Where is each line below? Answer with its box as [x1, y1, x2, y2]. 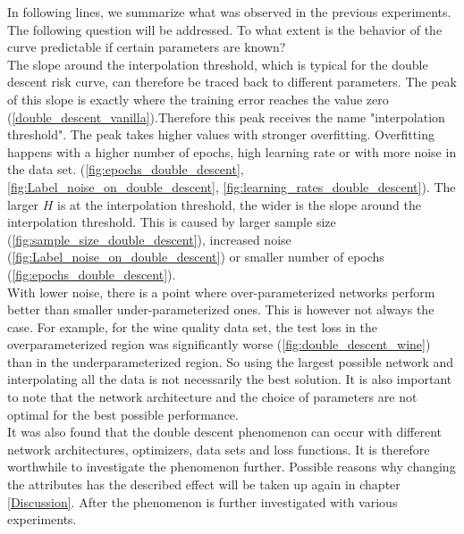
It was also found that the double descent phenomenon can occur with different [7, 422, 443, 441]
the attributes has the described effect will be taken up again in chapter [7, 475, 401, 494]
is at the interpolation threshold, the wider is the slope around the [57, 195, 421, 213]
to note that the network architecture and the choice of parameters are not [7, 388, 418, 406]
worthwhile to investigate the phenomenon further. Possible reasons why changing [7, 457, 456, 476]
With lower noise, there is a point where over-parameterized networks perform [7, 282, 435, 301]
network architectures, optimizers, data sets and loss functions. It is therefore [7, 439, 430, 458]
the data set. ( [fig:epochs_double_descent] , [7, 160, 244, 179]
